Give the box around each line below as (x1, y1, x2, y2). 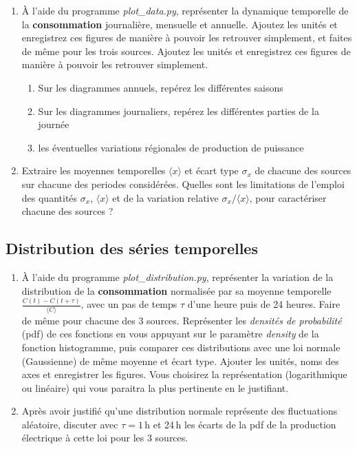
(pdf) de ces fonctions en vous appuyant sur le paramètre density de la (21, 326, 319, 341)
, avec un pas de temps (80, 297, 177, 311)
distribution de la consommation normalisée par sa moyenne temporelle (21, 283, 332, 297)
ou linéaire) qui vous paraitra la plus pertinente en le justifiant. (21, 380, 289, 395)
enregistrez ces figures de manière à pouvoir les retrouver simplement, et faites (21, 30, 352, 45)
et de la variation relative (112, 190, 219, 205)
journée (38, 117, 69, 132)
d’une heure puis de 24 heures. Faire (187, 297, 340, 311)
